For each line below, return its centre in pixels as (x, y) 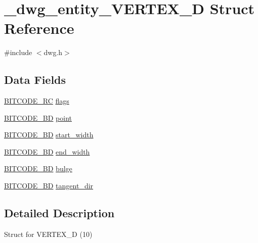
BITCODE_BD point (38, 117)
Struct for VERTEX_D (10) (48, 234)
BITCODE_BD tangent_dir (49, 186)
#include (18, 52)
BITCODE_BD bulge (38, 168)
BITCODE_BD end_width (47, 151)
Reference (39, 28)
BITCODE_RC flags (37, 101)
